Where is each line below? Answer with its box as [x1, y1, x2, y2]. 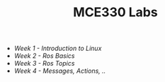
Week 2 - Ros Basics [13, 52, 75, 60]
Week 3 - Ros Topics [13, 59, 75, 68]
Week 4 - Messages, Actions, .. [13, 66, 106, 75]
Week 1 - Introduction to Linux [13, 44, 102, 53]
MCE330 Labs [73, 4, 158, 20]
